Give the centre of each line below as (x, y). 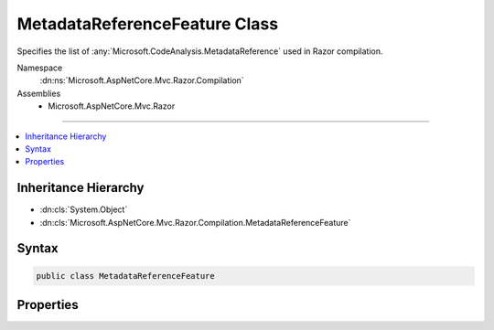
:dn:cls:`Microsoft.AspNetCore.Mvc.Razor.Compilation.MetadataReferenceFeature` (195, 222)
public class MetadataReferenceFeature (125, 276)
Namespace (40, 68)
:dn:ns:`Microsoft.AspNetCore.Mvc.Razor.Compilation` (142, 80)
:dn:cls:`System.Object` (84, 209)
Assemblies (39, 93)
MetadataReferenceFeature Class (148, 24)
